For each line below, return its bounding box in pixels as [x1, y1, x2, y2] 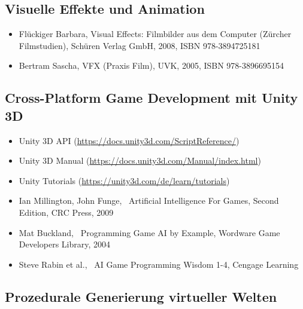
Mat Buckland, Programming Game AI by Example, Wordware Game [19, 226, 280, 238]
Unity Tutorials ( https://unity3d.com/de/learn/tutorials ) [19, 174, 230, 186]
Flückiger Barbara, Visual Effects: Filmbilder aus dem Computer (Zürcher [19, 27, 292, 40]
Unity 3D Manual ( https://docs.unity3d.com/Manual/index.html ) [19, 154, 261, 167]
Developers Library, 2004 [19, 238, 111, 250]
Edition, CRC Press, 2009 [19, 206, 114, 218]
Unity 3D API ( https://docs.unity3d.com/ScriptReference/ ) [19, 134, 240, 146]
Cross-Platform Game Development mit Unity [5, 88, 298, 107]
